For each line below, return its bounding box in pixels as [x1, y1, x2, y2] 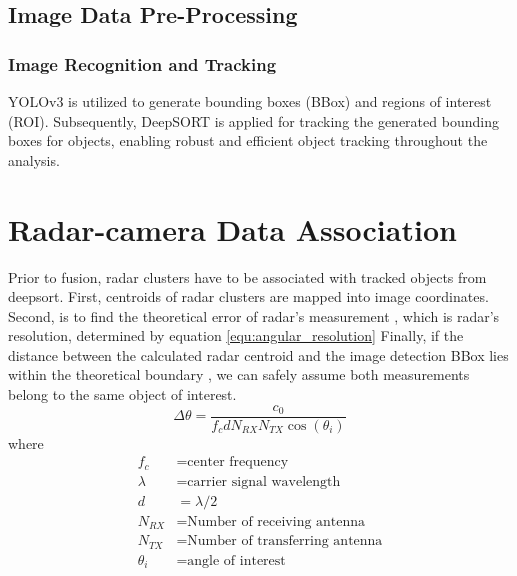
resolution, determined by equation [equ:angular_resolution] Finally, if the [8, 325, 464, 346]
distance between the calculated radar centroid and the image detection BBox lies [8, 344, 509, 365]
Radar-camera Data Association [8, 208, 457, 249]
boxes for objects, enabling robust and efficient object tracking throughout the [8, 130, 488, 151]
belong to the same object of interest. [8, 384, 237, 405]
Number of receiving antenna [187, 514, 366, 529]
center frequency [187, 455, 289, 470]
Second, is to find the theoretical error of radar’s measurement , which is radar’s [8, 305, 500, 326]
